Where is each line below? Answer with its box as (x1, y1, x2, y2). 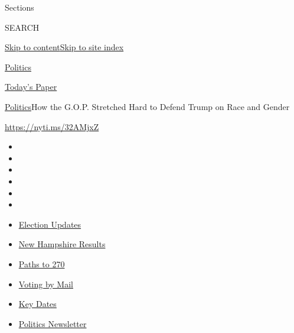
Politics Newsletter (18, 317, 87, 329)
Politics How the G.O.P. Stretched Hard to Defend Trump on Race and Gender (5, 100, 290, 112)
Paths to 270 (18, 257, 65, 270)
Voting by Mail (18, 277, 73, 290)
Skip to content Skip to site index (5, 41, 124, 53)
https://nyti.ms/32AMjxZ (5, 120, 99, 132)
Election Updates (18, 218, 81, 230)
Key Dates (18, 298, 57, 310)
